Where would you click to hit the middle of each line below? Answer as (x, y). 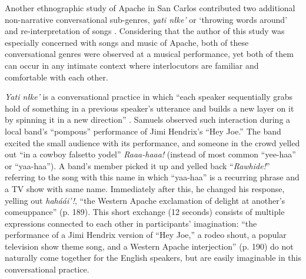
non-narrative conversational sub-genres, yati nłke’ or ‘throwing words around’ (146, 19)
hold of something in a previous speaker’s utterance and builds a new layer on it (149, 108)
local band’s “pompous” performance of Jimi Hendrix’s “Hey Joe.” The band (143, 131)
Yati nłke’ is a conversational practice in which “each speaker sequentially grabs (149, 97)
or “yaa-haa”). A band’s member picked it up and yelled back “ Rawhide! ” (137, 165)
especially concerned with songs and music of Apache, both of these (127, 42)
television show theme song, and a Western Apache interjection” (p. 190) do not (149, 246)
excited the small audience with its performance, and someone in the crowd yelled (152, 142)
